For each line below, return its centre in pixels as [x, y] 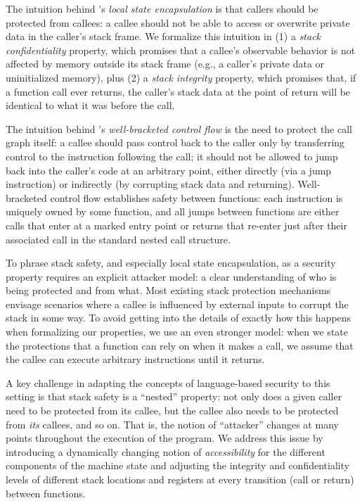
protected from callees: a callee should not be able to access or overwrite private [178, 22]
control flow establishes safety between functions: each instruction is [196, 197]
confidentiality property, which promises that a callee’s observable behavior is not [181, 50]
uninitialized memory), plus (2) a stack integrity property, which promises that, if [181, 77]
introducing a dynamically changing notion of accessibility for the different [166, 451]
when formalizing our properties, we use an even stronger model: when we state [177, 332]
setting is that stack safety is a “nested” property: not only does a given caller [174, 396]
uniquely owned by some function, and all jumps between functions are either [173, 211]
